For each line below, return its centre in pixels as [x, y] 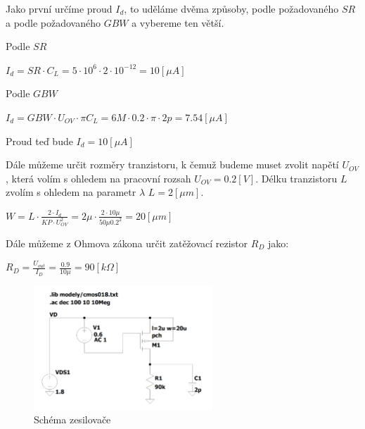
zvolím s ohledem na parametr [71, 192]
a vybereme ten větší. [178, 22]
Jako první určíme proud [59, 8]
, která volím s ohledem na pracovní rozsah [98, 178]
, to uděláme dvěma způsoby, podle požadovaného [231, 8]
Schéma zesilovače [72, 419]
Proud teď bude [39, 141]
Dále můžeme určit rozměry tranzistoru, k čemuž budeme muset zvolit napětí [172, 164]
